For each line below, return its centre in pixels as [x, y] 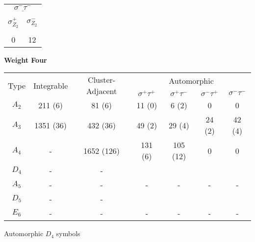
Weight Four [25, 60]
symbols [68, 233]
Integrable [51, 85]
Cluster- [102, 80]
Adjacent [102, 91]
